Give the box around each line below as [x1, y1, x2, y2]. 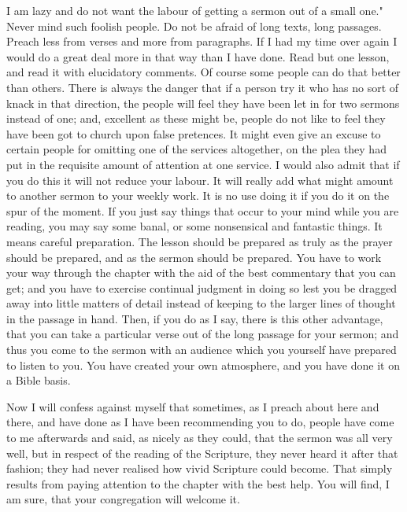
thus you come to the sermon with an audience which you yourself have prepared [6, 341, 397, 358]
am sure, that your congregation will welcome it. [6, 491, 240, 507]
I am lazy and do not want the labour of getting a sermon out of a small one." [6, 2, 383, 18]
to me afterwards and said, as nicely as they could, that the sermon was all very [6, 429, 393, 446]
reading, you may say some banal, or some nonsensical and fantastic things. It [6, 218, 383, 234]
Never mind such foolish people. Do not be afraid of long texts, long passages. [6, 17, 382, 34]
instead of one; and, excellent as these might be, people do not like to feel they [6, 110, 386, 127]
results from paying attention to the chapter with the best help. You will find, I [6, 475, 390, 492]
